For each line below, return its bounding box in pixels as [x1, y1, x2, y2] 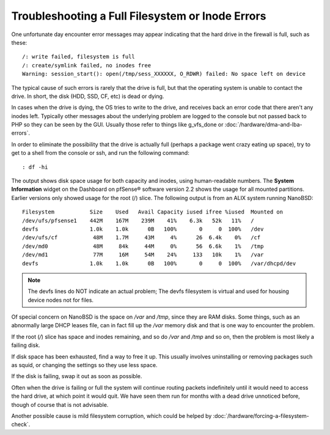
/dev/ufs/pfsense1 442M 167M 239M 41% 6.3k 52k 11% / [22, 217, 254, 224]
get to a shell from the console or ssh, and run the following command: [11, 149, 189, 157]
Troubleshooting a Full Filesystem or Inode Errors [11, 9, 266, 23]
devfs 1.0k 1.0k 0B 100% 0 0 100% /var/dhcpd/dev [22, 260, 296, 267]
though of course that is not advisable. [11, 401, 109, 408]
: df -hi [22, 163, 48, 171]
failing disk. [11, 341, 40, 349]
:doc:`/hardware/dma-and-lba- [224, 121, 302, 128]
